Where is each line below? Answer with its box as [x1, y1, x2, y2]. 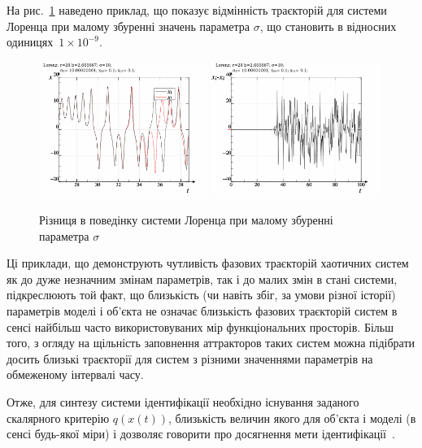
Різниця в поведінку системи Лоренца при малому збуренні [39, 211, 333, 228]
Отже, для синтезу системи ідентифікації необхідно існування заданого [7, 394, 359, 411]
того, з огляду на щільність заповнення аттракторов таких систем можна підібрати [7, 334, 415, 351]
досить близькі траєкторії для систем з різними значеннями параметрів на [7, 350, 373, 367]
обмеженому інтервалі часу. [7, 366, 144, 383]
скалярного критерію [7, 409, 110, 426]
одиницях [7, 33, 54, 50]
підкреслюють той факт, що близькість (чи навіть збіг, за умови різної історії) [7, 286, 396, 303]
